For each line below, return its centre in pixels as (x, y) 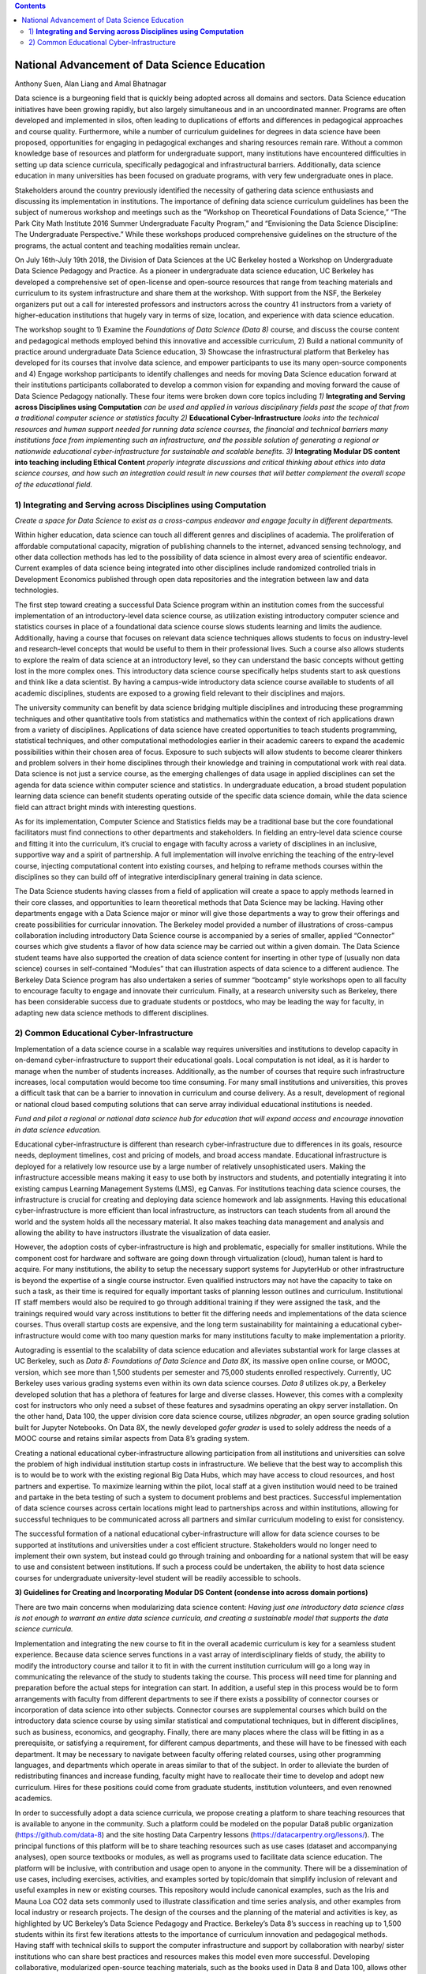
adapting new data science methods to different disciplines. (112, 1013)
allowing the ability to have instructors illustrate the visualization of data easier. (143, 1233)
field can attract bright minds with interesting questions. (105, 807)
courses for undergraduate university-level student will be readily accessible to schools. (158, 1578)
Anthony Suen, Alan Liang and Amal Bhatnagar (91, 84)
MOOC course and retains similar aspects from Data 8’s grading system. (132, 1439)
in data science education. (58, 1130)
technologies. (37, 590)
